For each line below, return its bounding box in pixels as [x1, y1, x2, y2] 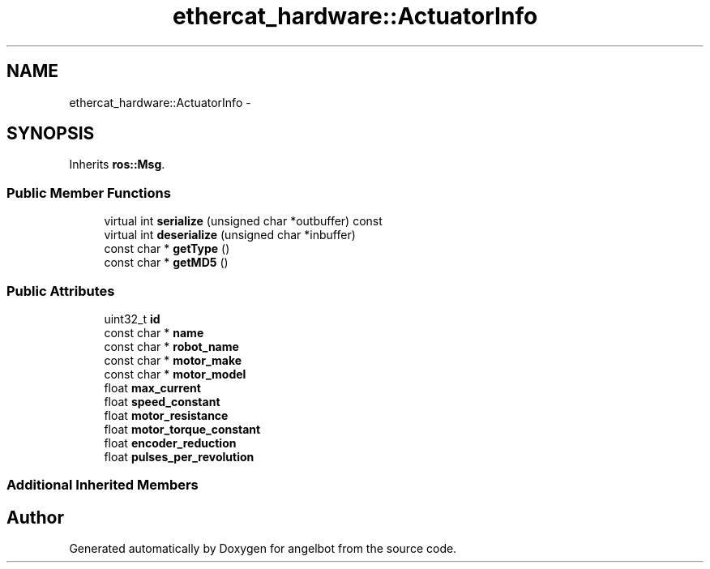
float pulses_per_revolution [104, 449, 254, 464]
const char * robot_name [104, 339, 239, 353]
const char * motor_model [104, 366, 246, 381]
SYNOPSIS [6, 123, 95, 144]
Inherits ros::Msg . [69, 157, 165, 172]
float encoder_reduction [104, 435, 237, 450]
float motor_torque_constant [104, 421, 261, 436]
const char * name [104, 325, 204, 340]
